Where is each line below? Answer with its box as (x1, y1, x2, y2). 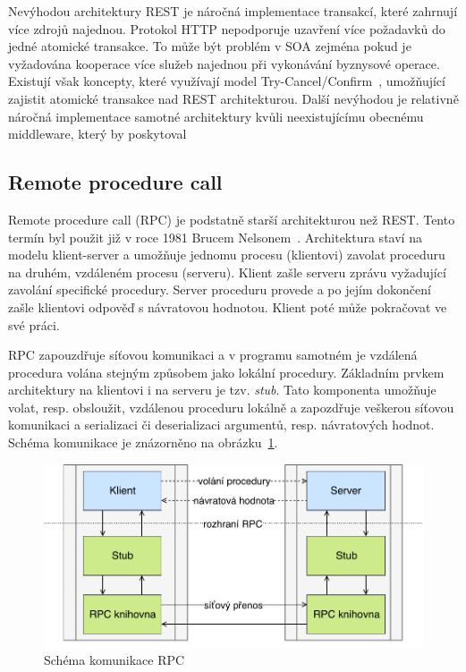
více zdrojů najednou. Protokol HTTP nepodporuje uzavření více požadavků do (8, 19, 445, 38)
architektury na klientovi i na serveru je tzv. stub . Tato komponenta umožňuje (8, 380, 436, 399)
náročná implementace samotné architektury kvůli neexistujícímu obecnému (8, 106, 424, 125)
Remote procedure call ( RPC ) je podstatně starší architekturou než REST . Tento (8, 209, 455, 228)
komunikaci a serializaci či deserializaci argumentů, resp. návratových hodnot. (8, 415, 435, 434)
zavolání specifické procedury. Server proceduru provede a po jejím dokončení (8, 280, 431, 299)
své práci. (8, 315, 60, 334)
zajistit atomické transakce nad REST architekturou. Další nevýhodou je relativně (8, 89, 459, 107)
